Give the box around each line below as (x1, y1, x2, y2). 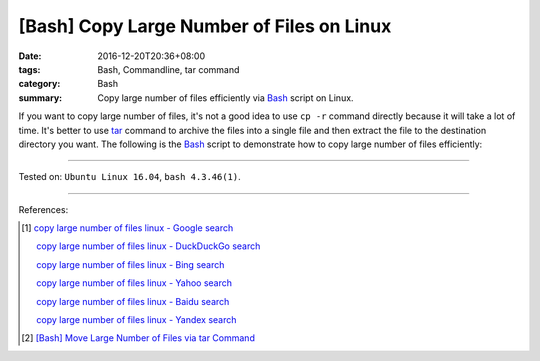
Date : (18, 50, 42, 62)
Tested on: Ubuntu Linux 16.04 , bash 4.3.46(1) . (18, 171, 242, 183)
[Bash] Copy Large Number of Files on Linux (18, 15, 392, 37)
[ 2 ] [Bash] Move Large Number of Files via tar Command (21, 332, 255, 344)
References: (18, 203, 69, 215)
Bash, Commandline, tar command (97, 63, 240, 75)
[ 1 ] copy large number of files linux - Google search (21, 222, 234, 234)
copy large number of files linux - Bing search (36, 258, 225, 270)
